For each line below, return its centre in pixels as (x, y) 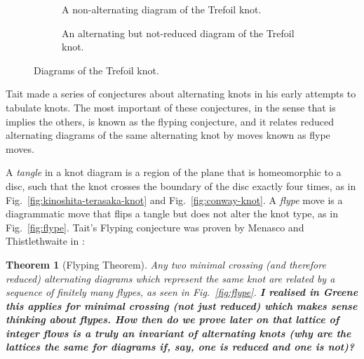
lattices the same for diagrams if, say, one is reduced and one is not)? (180, 347)
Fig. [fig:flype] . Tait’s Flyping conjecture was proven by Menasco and (155, 227)
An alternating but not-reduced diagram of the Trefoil (178, 33)
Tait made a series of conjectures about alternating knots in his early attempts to (181, 94)
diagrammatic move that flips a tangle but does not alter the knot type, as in (172, 214)
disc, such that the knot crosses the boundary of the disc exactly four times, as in (181, 185)
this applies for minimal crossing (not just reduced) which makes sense (182, 305)
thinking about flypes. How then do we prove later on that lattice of (173, 319)
